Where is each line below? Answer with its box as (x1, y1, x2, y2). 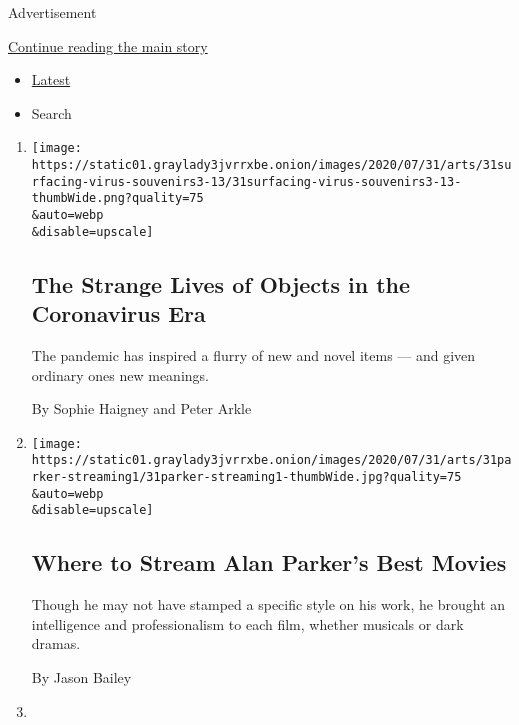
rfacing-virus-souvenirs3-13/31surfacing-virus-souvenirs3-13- (31, 174, 462, 189)
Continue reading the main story (8, 35, 208, 56)
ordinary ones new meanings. (31, 364, 209, 385)
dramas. (31, 633, 81, 654)
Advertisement (8, 2, 97, 22)
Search (31, 102, 72, 123)
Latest (31, 69, 71, 90)
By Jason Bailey (31, 666, 132, 687)
